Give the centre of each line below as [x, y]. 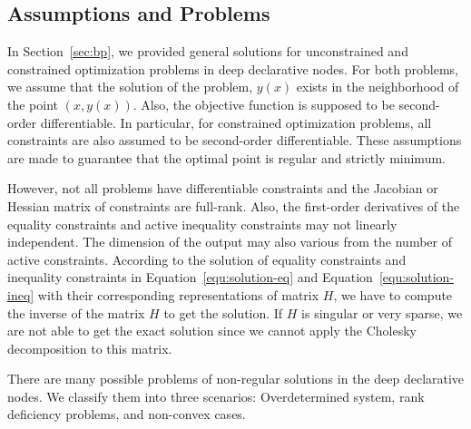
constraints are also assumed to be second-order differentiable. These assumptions [235, 140]
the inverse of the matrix [76, 312]
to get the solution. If [223, 312]
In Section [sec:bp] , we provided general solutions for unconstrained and [208, 51]
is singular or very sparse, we [382, 312]
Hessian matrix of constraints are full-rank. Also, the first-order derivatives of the [234, 205]
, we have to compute [393, 294]
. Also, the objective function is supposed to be [264, 104]
